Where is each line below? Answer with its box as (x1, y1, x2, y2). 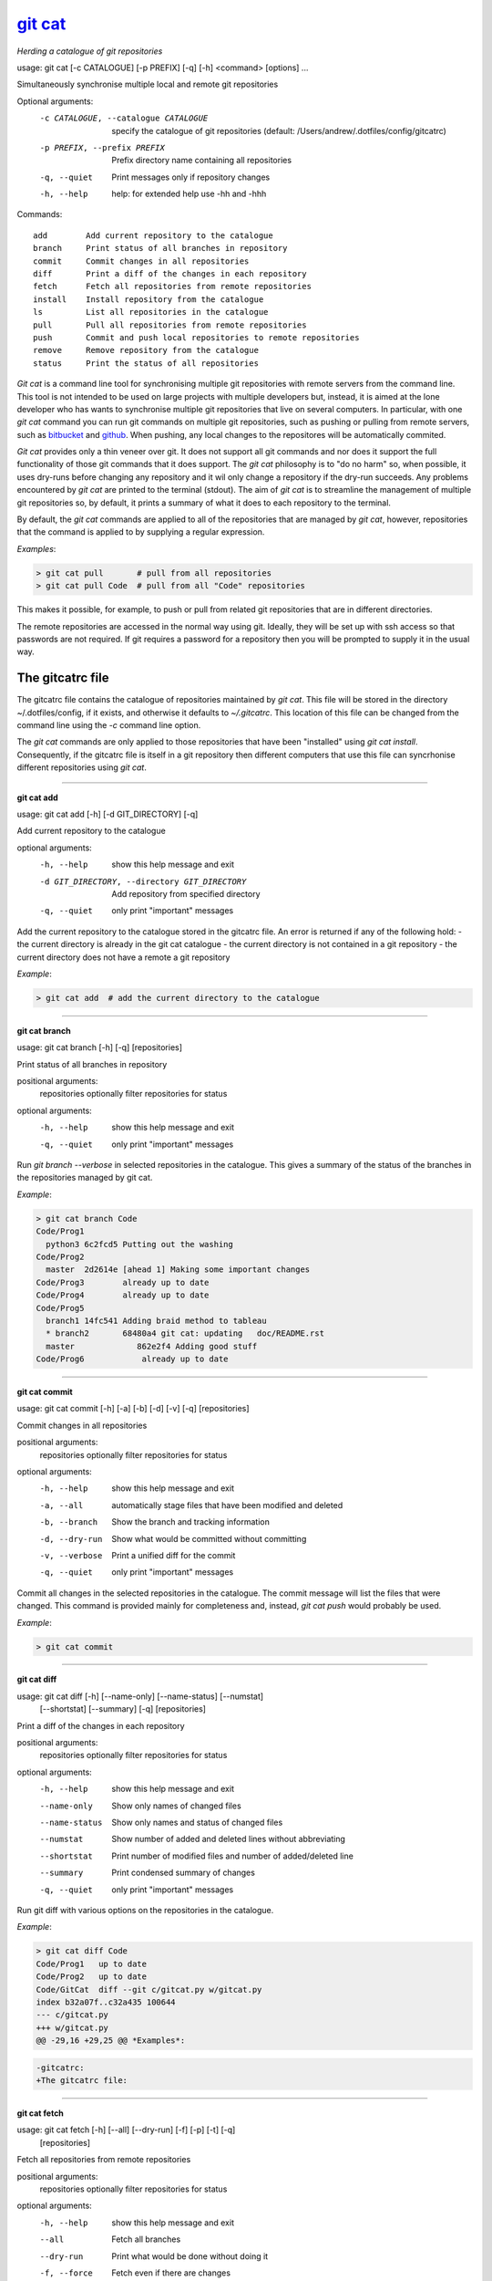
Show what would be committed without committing (111, 1533, 307, 1544)
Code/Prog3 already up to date (36, 1277, 210, 1287)
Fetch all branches (111, 2234, 181, 2245)
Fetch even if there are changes (111, 2267, 231, 2278)
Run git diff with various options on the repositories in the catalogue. (16, 1904, 274, 1915)
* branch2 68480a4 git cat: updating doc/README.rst (46, 1328, 325, 1338)
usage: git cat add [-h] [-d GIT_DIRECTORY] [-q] (16, 808, 199, 819)
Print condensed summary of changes (111, 1867, 255, 1879)
